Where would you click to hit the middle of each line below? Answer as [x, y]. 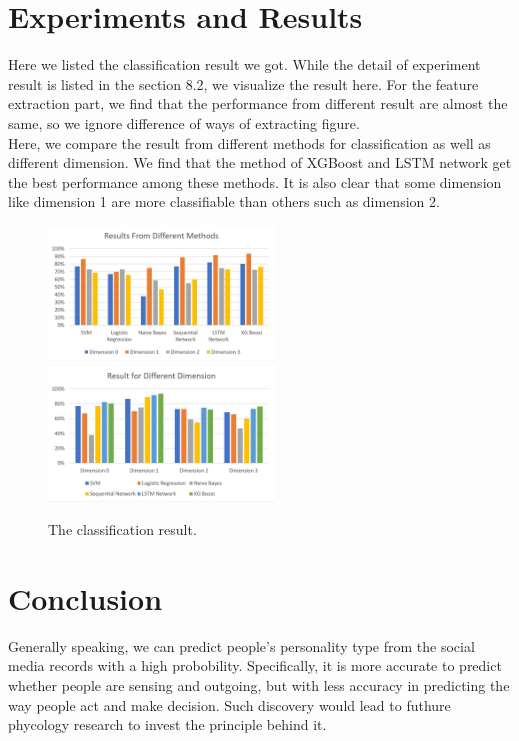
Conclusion [85, 597]
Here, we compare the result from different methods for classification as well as [249, 142]
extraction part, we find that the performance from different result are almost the [258, 103]
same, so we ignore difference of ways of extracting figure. [184, 122]
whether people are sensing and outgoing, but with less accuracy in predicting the [259, 685]
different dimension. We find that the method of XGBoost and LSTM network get [260, 162]
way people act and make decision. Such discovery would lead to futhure [229, 704]
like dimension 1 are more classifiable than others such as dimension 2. [224, 201]
